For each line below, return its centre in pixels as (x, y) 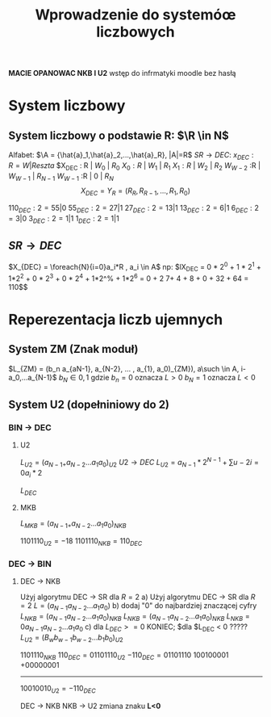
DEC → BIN (30, 564)
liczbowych (135, 32)
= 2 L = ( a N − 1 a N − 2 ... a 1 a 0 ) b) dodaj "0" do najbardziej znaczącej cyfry (138, 607)
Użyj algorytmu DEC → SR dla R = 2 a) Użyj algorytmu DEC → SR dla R (138, 597)
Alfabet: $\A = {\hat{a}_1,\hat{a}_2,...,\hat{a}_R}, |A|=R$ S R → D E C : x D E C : (131, 156)
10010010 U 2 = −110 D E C (58, 690)
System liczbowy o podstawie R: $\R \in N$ (119, 135)
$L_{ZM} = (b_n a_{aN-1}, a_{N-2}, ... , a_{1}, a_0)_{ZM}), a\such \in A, (124, 368)
